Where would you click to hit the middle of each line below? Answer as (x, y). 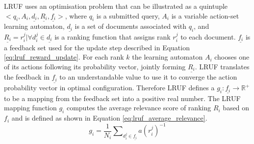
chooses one (232, 57)
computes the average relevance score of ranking (139, 108)
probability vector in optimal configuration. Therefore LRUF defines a (109, 88)
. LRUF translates (222, 66)
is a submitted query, (128, 15)
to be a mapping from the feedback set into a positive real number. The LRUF (122, 98)
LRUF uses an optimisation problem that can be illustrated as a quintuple (116, 6)
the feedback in (27, 77)
